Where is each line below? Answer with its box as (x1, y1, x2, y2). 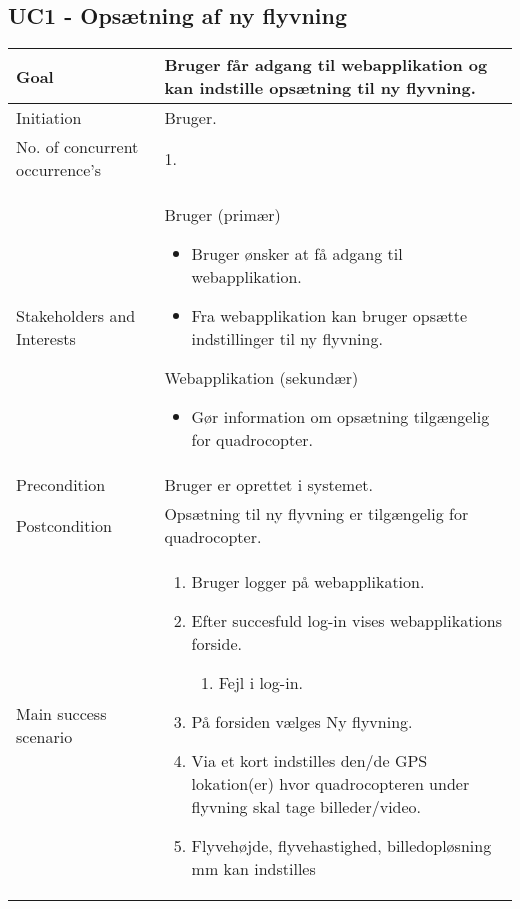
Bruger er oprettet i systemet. (164, 473, 373, 497)
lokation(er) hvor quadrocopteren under (191, 772, 470, 796)
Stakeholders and (16, 304, 136, 328)
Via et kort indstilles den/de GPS (191, 749, 428, 773)
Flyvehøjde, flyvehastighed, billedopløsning (191, 834, 492, 858)
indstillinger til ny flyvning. (191, 327, 383, 351)
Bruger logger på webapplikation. (191, 570, 425, 594)
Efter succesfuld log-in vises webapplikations (191, 609, 503, 633)
